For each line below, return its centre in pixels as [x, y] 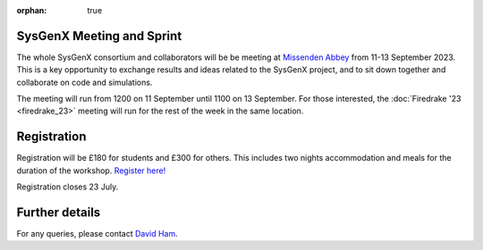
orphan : [32, 10]
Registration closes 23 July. [68, 187]
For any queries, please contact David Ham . [97, 234]
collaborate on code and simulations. [85, 82]
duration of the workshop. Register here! [91, 171]
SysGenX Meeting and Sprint [99, 36]
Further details [59, 212]
